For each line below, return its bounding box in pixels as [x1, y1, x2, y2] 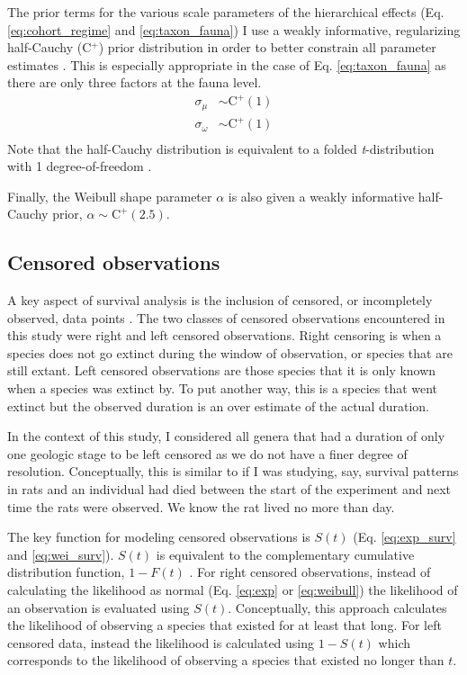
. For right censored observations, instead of [189, 562, 431, 581]
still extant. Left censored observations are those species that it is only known [7, 361, 436, 380]
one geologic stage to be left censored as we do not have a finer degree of [7, 444, 408, 463]
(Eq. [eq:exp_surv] [353, 527, 456, 546]
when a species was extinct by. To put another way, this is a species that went [7, 379, 438, 398]
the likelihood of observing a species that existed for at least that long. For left [7, 616, 442, 634]
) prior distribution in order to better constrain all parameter [98, 38, 436, 57]
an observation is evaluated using [7, 598, 190, 616]
